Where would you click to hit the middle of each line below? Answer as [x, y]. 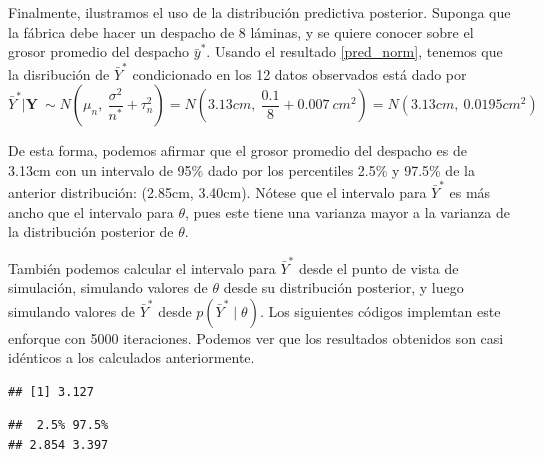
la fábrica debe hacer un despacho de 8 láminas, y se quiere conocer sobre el [241, 31]
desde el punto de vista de [378, 267]
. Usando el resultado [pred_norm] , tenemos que [354, 51]
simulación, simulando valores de [108, 287]
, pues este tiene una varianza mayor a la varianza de [347, 211]
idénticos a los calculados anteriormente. [131, 357]
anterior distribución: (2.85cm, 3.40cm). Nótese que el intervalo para [217, 192]
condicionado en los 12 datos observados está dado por [299, 73]
